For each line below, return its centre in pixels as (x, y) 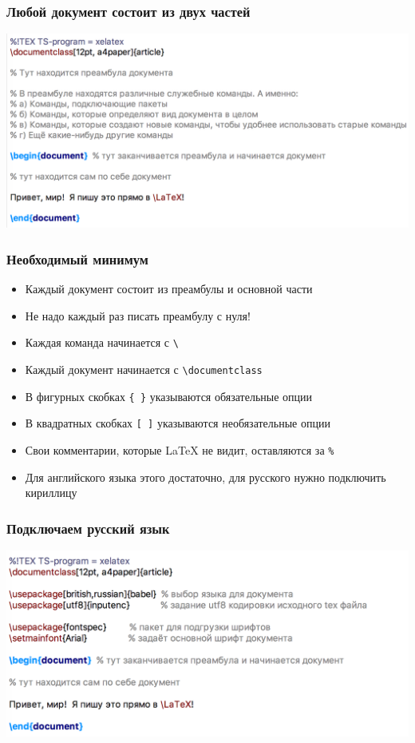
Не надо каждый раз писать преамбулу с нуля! (138, 315)
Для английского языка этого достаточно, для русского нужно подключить (206, 477)
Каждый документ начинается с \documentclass (144, 370)
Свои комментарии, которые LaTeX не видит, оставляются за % (180, 449)
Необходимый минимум (77, 258)
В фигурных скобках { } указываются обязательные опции (169, 396)
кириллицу (51, 493)
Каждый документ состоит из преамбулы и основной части (169, 289)
